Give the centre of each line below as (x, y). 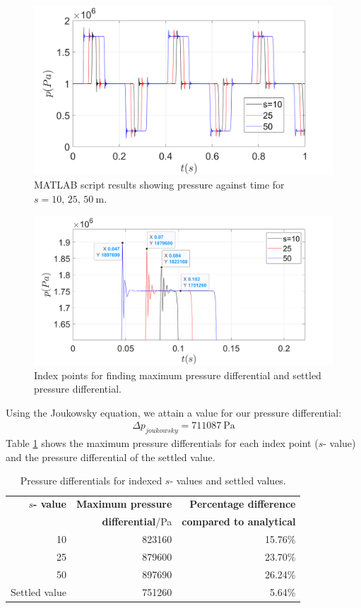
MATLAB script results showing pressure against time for (159, 185)
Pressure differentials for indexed (91, 481)
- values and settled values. (228, 481)
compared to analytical (239, 521)
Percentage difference (243, 504)
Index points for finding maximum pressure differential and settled (178, 375)
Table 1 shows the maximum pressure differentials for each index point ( (162, 443)
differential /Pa (137, 521)
